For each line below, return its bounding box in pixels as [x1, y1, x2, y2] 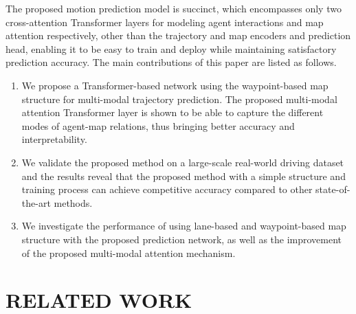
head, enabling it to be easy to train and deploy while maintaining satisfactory [5, 41, 337, 56]
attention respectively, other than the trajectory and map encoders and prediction [5, 28, 351, 43]
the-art [21, 195, 51, 210]
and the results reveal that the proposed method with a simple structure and [21, 168, 346, 183]
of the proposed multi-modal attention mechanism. [21, 245, 236, 260]
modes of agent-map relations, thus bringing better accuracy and [21, 118, 295, 133]
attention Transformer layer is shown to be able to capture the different [21, 105, 324, 120]
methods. [54, 195, 93, 210]
